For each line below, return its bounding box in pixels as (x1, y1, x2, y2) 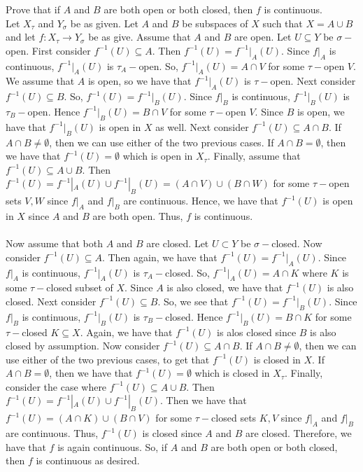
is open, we (297, 104, 345, 118)
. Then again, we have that (101, 249, 218, 264)
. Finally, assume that (207, 148, 301, 163)
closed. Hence (165, 309, 223, 324)
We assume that (6, 74, 75, 88)
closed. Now (271, 236, 322, 251)
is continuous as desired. (36, 453, 140, 468)
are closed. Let (146, 236, 209, 251)
